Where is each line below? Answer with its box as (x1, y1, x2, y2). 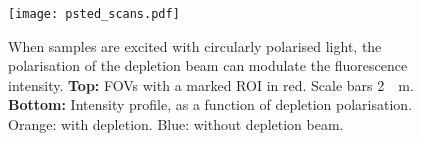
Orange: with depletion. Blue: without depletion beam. (8, 114, 344, 135)
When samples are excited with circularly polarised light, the (8, 35, 382, 56)
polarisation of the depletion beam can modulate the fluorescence (8, 55, 408, 76)
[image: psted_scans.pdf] (8, 7, 180, 21)
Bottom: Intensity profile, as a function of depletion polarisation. (8, 94, 413, 115)
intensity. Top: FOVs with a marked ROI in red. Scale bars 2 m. (8, 74, 414, 95)
